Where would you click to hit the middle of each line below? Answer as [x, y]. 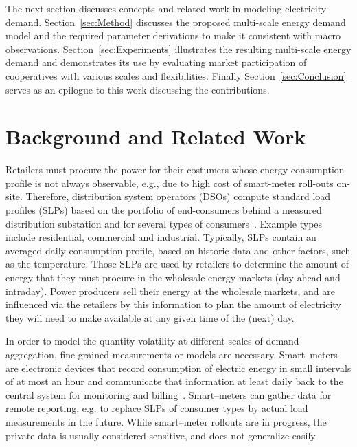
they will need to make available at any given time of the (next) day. [150, 317]
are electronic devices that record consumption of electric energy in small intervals [178, 368]
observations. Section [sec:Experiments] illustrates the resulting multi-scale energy [178, 48]
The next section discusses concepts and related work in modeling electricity [166, 8]
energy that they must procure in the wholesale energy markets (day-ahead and [173, 277]
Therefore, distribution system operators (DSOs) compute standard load [178, 196]
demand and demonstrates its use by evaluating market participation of [156, 62]
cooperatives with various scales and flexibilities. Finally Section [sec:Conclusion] [176, 75]
